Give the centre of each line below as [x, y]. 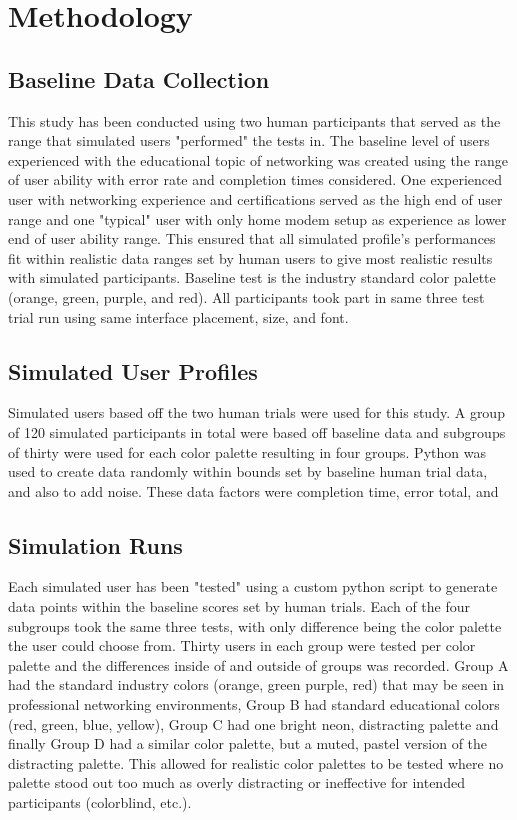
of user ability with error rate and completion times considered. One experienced [255, 179]
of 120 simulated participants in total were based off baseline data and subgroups [257, 431]
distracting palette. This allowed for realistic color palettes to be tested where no [256, 762]
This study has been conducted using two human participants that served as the [254, 120]
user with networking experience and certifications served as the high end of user [255, 198]
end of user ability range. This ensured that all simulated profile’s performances [252, 238]
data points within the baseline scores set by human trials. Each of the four [239, 606]
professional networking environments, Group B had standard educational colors [254, 704]
